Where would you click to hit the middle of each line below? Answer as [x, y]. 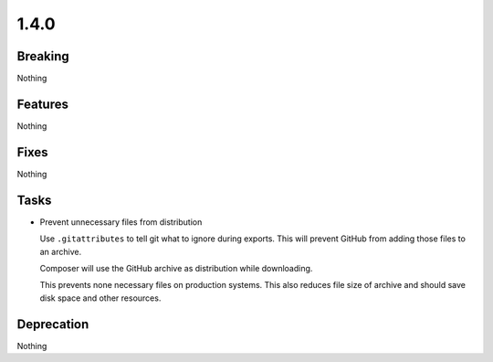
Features [42, 104]
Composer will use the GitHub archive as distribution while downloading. [176, 268]
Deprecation [53, 324]
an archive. [61, 251]
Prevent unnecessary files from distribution [121, 222]
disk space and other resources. [100, 298]
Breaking [43, 56]
